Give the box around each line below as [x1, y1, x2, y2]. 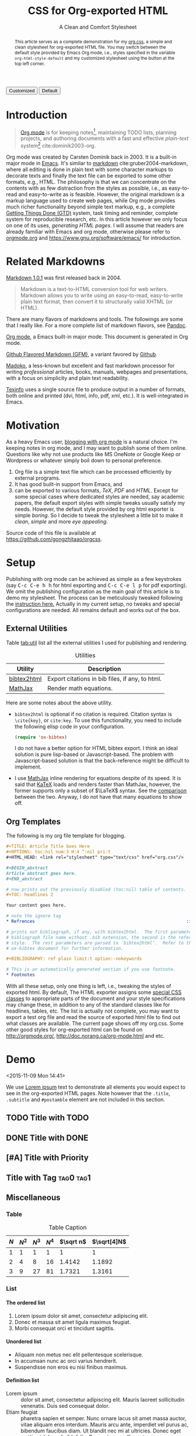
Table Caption [48, 1223, 87, 1232]
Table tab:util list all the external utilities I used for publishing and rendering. [6, 639, 188, 646]
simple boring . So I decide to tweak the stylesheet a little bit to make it [14, 511, 184, 519]
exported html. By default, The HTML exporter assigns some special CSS [6, 989, 182, 996]
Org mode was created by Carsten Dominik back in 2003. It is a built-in [6, 153, 177, 160]
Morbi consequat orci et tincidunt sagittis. [14, 1325, 115, 1332]
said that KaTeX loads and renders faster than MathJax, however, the [14, 781, 181, 788]
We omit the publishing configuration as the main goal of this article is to [6, 587, 180, 595]
